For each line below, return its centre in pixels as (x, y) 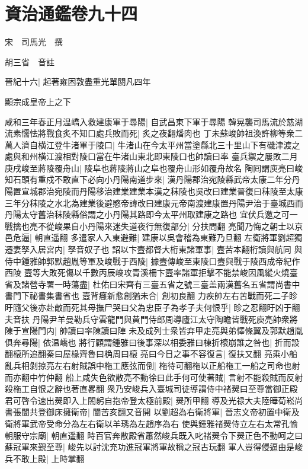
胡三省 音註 (30, 61)
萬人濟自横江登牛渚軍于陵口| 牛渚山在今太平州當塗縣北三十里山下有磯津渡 (148, 144)
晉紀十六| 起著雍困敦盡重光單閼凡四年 (78, 82)
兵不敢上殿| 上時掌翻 (45, 458)
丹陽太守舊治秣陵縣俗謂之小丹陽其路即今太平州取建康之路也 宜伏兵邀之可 (147, 214)
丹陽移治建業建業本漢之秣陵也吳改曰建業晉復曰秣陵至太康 (191, 191)
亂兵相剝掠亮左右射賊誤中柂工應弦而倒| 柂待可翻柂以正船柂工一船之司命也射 (153, 365)
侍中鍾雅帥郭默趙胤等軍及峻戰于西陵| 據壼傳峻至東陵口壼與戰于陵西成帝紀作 (153, 261)
